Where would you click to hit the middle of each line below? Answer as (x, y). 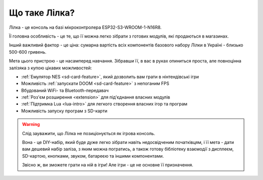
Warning (31, 124)
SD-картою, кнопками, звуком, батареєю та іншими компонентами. (93, 156)
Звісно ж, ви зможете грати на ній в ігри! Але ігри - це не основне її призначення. (108, 165)
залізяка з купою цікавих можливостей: (50, 68)
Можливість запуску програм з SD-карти (64, 111)
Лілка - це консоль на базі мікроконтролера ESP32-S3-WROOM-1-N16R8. (85, 27)
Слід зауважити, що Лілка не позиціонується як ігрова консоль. (89, 133)
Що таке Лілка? (42, 13)
